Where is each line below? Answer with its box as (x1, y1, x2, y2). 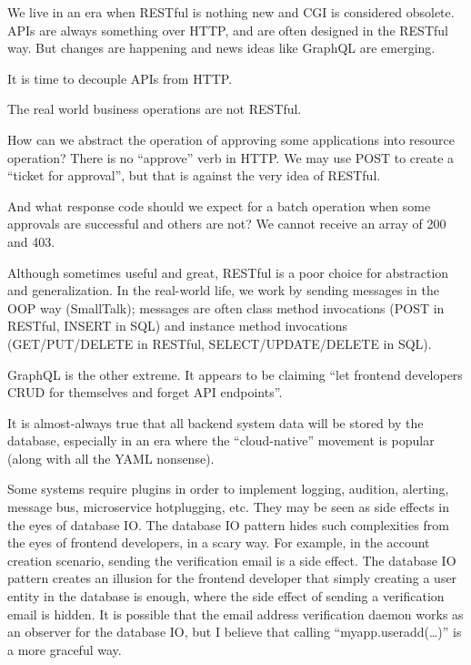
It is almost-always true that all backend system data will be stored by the (7, 413, 424, 432)
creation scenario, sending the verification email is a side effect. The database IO (7, 550, 456, 569)
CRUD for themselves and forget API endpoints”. (7, 383, 283, 402)
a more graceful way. (7, 639, 122, 659)
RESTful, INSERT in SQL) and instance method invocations (7, 316, 348, 335)
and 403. (7, 231, 55, 251)
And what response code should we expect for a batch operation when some (7, 196, 431, 215)
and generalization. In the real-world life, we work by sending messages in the (7, 281, 439, 300)
